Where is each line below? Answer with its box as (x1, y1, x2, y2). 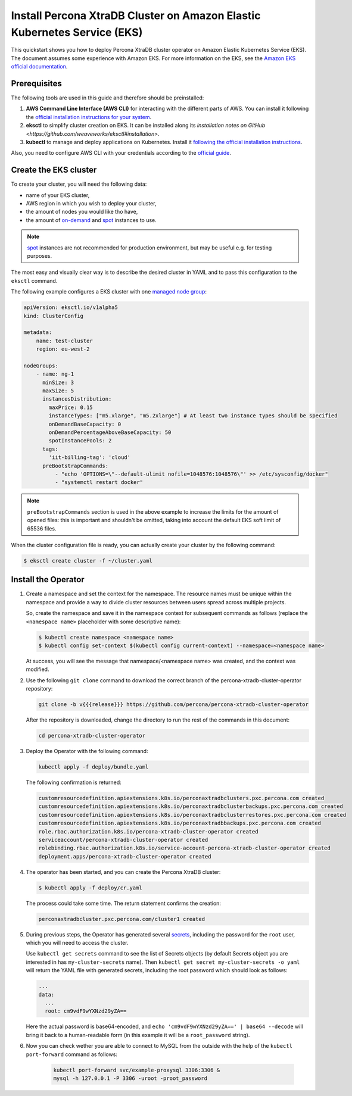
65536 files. (27, 524, 57, 532)
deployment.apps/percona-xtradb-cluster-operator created (38, 853, 211, 860)
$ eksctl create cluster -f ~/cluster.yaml (23, 557, 153, 564)
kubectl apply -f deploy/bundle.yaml (38, 764, 149, 770)
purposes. (27, 252, 52, 260)
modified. (26, 666, 49, 673)
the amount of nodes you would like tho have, (26, 208, 138, 216)
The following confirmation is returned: (26, 779, 122, 786)
